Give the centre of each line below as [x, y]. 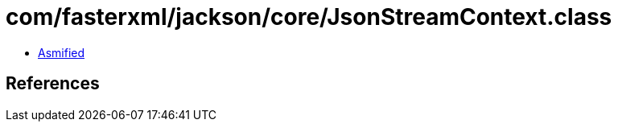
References [53, 84]
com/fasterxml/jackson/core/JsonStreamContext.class [309, 17]
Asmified [62, 52]
